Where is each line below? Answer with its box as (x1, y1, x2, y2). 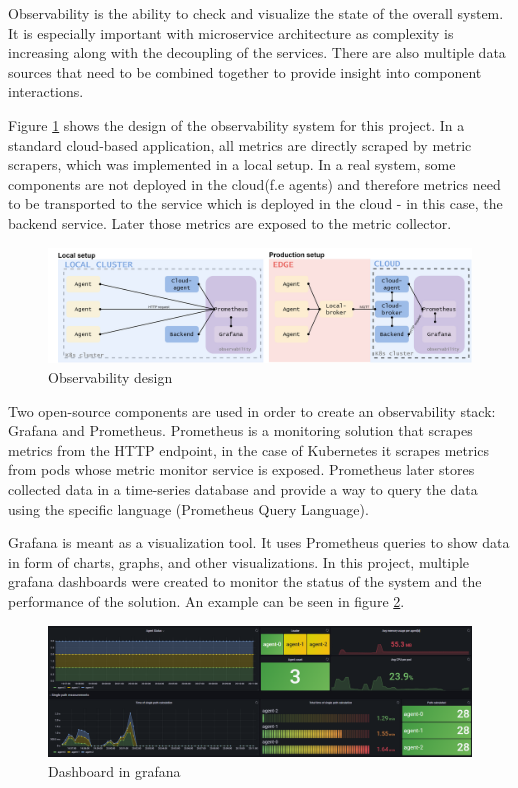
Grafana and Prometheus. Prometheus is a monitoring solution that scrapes (8, 420, 473, 441)
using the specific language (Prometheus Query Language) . (8, 498, 369, 519)
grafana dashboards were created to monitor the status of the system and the (8, 571, 482, 592)
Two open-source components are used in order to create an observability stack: (8, 400, 496, 421)
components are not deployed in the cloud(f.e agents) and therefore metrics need (8, 173, 501, 194)
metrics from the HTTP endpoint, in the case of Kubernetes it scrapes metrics (8, 439, 490, 460)
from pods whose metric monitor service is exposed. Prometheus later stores (8, 459, 475, 480)
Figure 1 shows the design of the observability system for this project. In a (8, 114, 465, 135)
